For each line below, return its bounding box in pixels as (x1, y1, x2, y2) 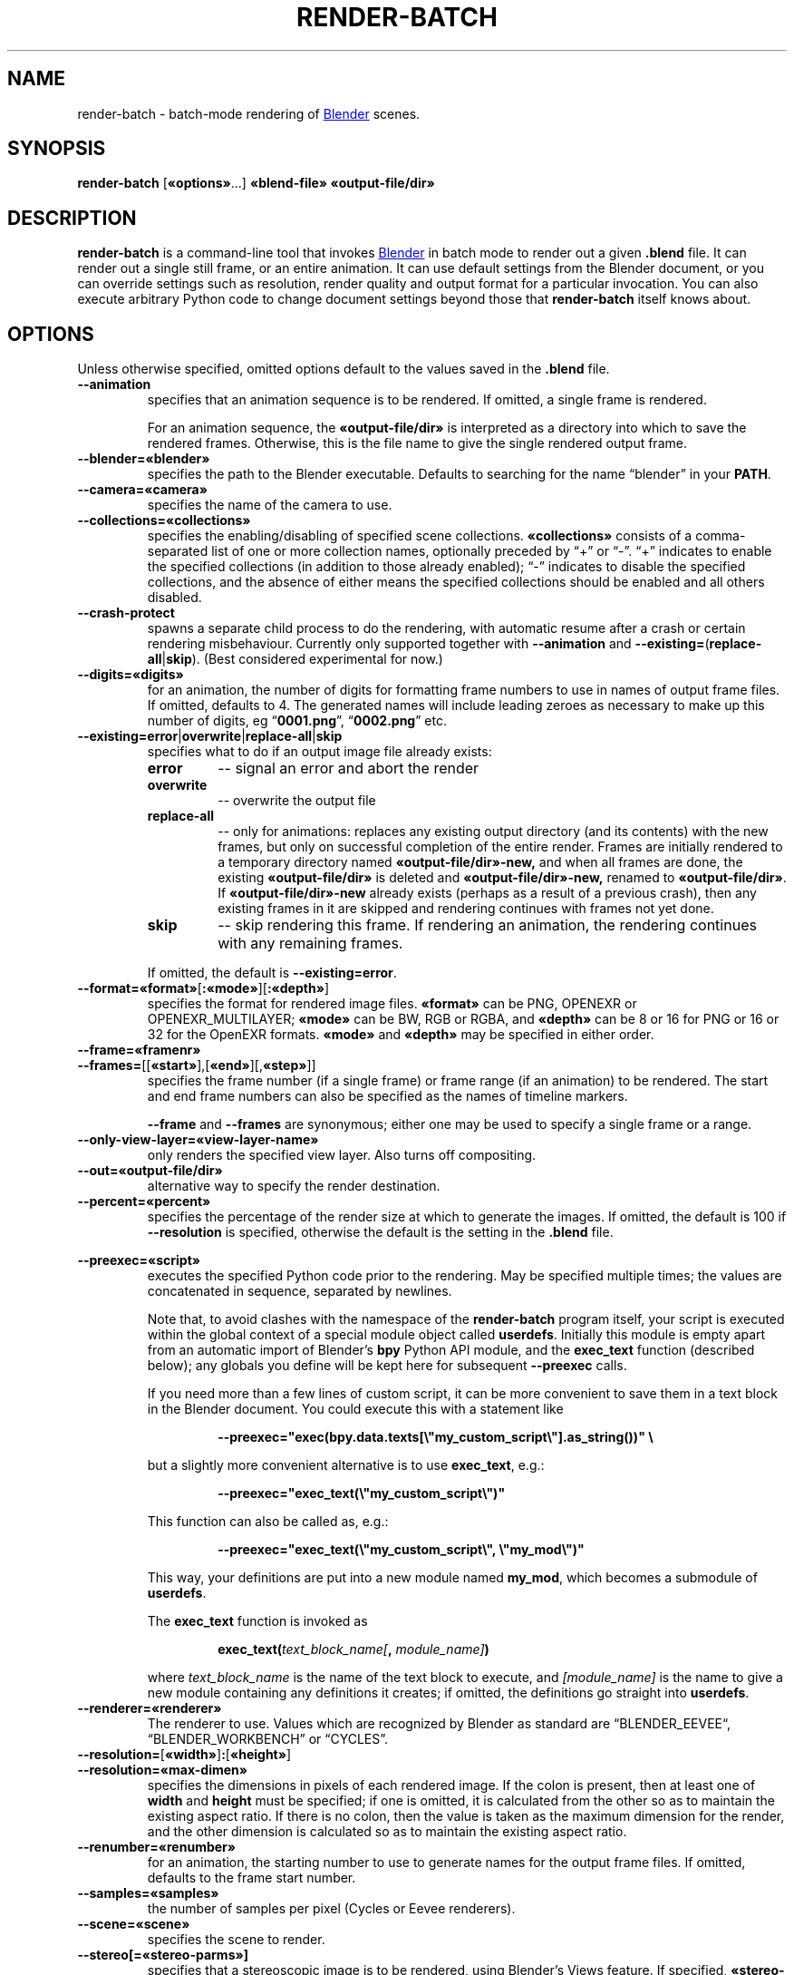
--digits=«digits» (77, 666, 184, 683)
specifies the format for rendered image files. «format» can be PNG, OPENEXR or (147, 996, 637, 1012)
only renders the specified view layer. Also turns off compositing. (147, 1147, 537, 1163)
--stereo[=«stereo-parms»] (77, 1947, 249, 1963)
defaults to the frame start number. (147, 1870, 356, 1886)
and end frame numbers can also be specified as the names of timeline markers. (147, 1088, 628, 1104)
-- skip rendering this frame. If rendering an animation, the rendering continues (218, 916, 757, 935)
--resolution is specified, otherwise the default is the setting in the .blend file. (147, 1224, 614, 1240)
